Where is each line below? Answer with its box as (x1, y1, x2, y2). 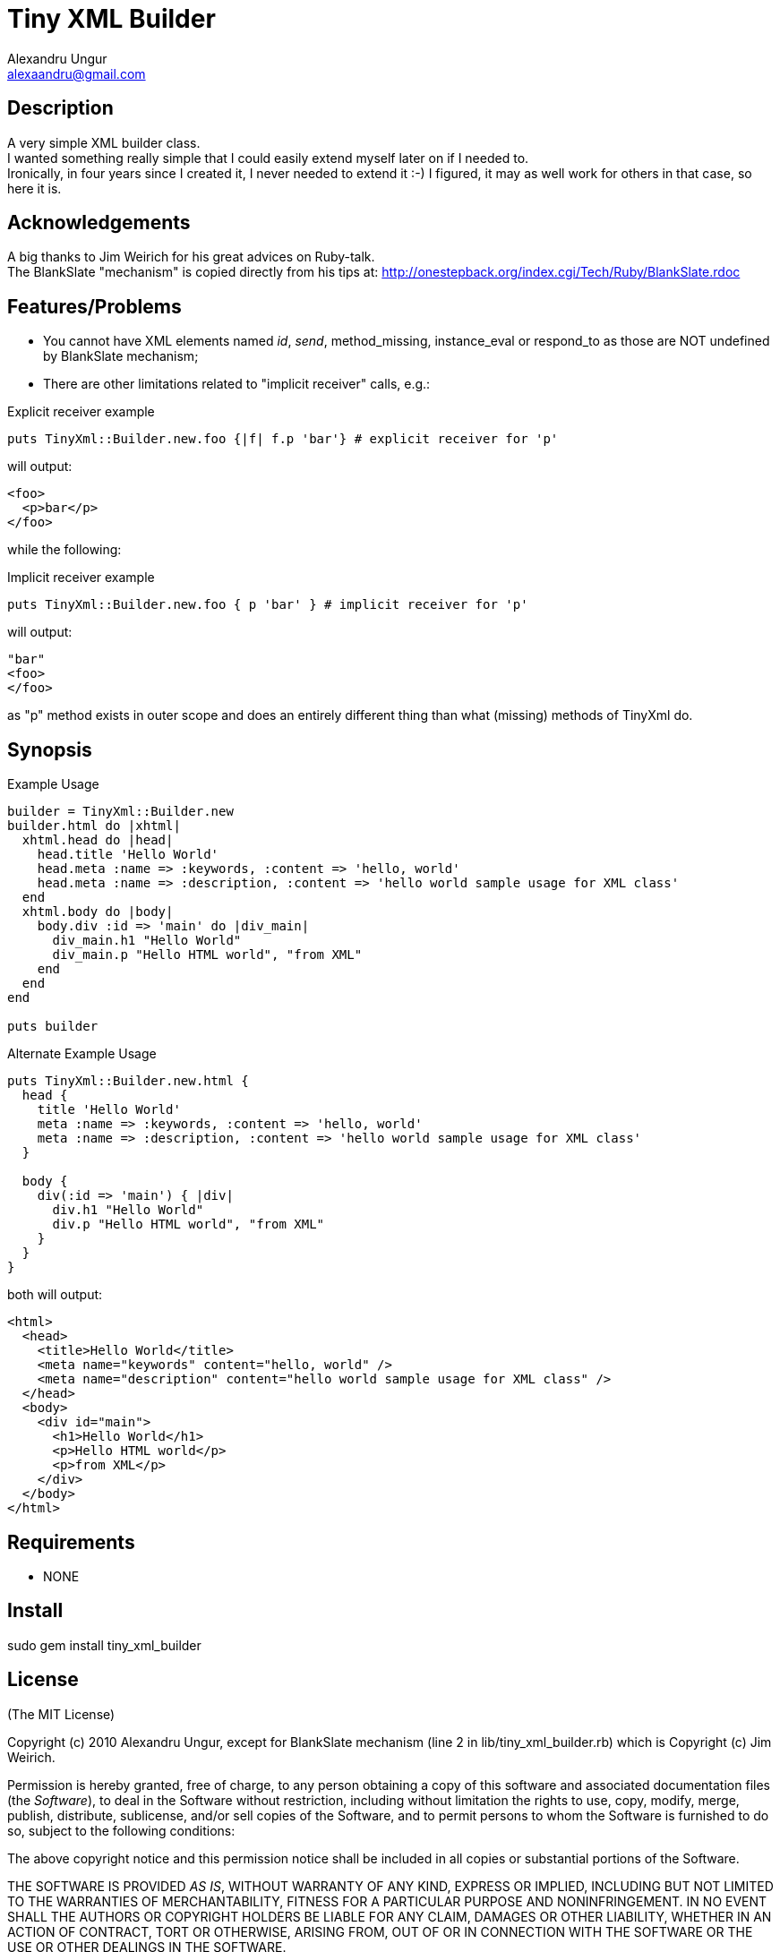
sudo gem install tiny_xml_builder (7, 1637, 201, 1653)
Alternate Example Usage (7, 1046, 157, 1062)
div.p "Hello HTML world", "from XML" (52, 1217, 325, 1232)
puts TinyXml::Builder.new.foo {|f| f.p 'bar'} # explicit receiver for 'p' (7, 432, 559, 447)
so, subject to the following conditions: (7, 1822, 236, 1838)
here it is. (7, 180, 62, 196)
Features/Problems (7, 295, 182, 318)
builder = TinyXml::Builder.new (7, 804, 234, 819)
